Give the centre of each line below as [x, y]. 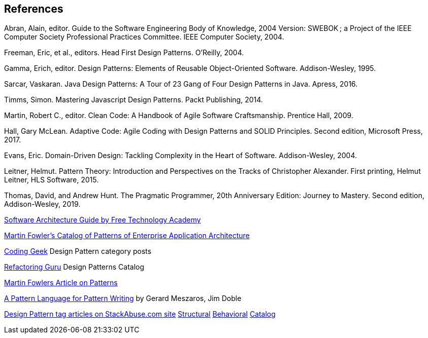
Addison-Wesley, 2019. [42, 204]
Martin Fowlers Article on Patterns [61, 283]
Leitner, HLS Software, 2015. [51, 180]
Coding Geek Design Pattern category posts [78, 251]
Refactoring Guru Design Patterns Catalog [74, 267]
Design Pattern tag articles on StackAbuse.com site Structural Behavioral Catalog [140, 314]
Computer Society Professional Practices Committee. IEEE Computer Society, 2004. [144, 37]
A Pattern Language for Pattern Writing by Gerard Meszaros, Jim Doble [123, 298]
